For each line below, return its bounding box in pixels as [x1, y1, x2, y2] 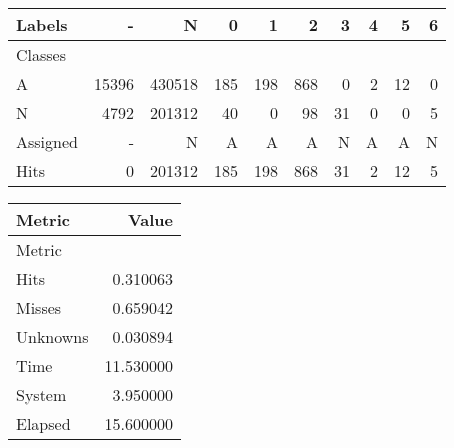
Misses [16, 296, 62, 319]
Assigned [16, 130, 78, 153]
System [16, 383, 67, 406]
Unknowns [16, 325, 89, 348]
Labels [16, 13, 68, 36]
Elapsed [16, 412, 71, 435]
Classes [16, 43, 67, 66]
